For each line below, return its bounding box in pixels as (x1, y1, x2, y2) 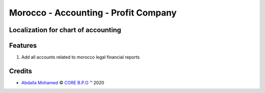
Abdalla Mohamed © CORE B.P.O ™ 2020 (21, 79, 105, 85)
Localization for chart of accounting (9, 26, 121, 34)
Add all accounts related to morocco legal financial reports (21, 54, 140, 60)
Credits (9, 67, 32, 75)
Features (9, 41, 37, 50)
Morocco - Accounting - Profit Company (9, 7, 177, 18)
